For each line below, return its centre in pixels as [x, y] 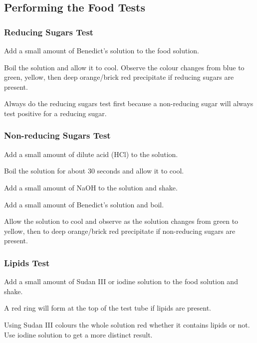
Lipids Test [27, 262]
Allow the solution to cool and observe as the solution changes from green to [121, 221]
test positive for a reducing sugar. [55, 113]
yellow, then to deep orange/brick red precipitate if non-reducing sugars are [120, 231]
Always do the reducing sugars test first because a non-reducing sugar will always [129, 103]
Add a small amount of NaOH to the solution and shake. [91, 187]
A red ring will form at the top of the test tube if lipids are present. [108, 308]
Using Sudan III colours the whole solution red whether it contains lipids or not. [127, 324]
